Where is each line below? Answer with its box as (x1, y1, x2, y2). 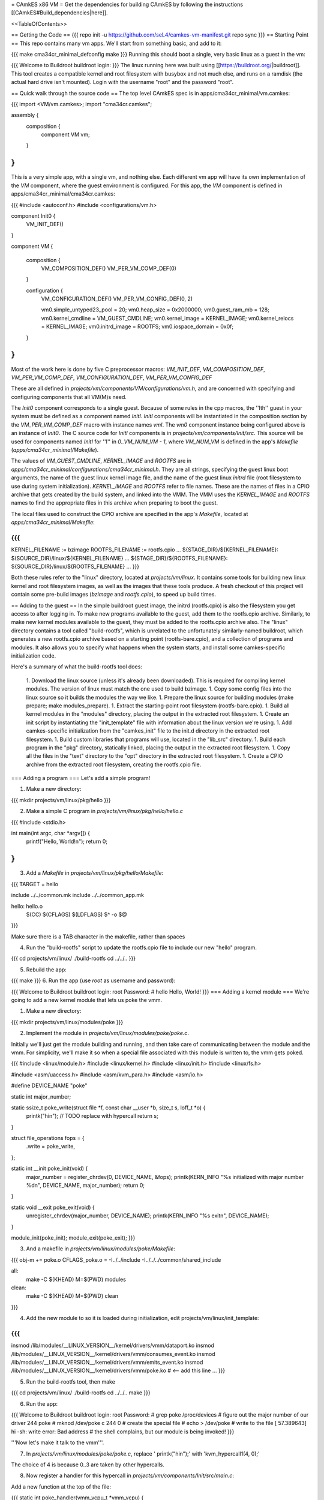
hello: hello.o (11, 902, 43, 910)
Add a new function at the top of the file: (11, 1483, 111, 1490)
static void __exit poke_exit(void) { (11, 1204, 95, 1211)
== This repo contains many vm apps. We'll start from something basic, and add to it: (11, 40, 222, 47)
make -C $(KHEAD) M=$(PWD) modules (26, 1276, 126, 1283)
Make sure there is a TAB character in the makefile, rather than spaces (11, 933, 185, 940)
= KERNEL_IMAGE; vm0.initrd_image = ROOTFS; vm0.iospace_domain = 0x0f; (41, 323, 234, 330)
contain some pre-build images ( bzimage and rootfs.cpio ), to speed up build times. (11, 591, 216, 598)
